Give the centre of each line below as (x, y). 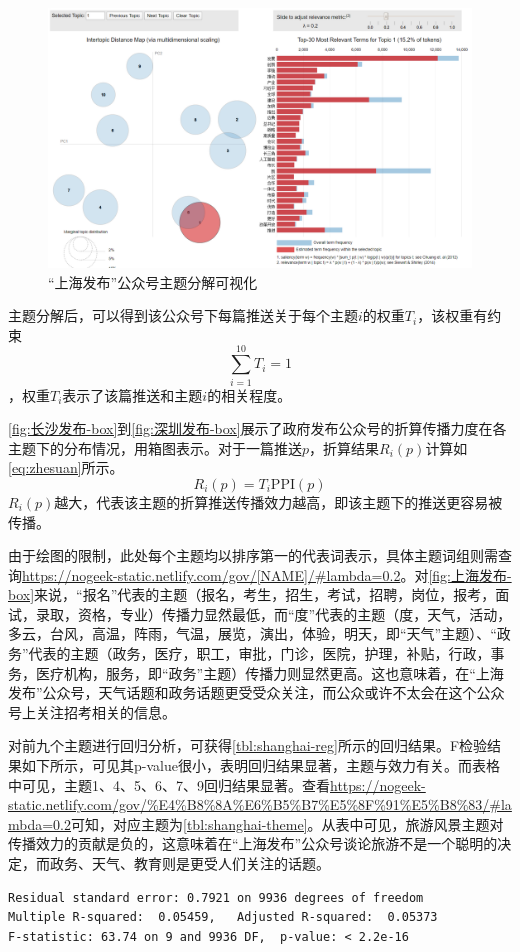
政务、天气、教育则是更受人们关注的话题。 (189, 863)
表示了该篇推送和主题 (132, 394)
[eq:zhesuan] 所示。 (66, 467)
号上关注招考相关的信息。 (92, 711)
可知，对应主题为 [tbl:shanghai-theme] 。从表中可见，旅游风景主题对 (287, 823)
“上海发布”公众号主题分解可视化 (153, 281)
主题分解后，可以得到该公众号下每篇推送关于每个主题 (183, 315)
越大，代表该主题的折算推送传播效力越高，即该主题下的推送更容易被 (278, 501)
